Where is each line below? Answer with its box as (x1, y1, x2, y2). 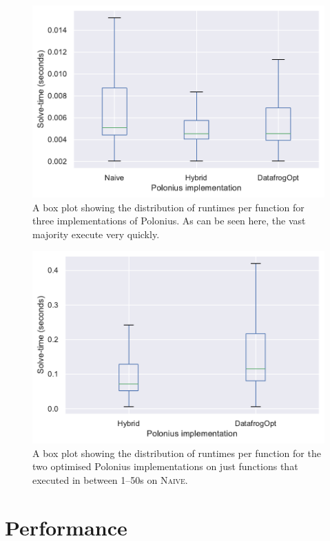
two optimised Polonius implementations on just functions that (32, 459, 298, 474)
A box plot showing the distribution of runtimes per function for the (32, 445, 321, 460)
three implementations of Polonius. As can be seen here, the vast (32, 213, 306, 228)
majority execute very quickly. (32, 227, 160, 242)
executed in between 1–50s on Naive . (32, 472, 188, 487)
